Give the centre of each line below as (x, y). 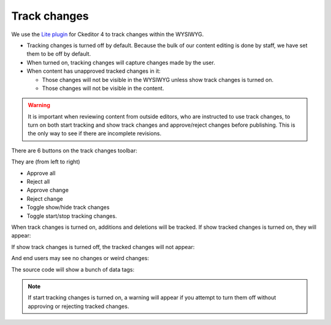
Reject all (38, 182)
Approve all (41, 173)
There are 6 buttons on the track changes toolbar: (74, 151)
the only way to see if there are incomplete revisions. (95, 133)
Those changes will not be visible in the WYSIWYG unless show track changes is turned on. (158, 80)
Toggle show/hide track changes (68, 207)
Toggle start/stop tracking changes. (72, 216)
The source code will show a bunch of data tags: (73, 269)
